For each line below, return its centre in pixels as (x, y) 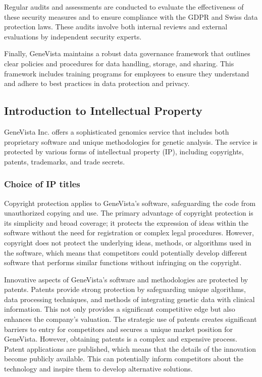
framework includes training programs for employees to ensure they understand (127, 73)
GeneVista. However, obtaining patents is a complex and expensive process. (121, 339)
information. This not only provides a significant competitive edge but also (120, 309)
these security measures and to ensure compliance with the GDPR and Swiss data (131, 16)
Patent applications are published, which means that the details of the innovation (130, 348)
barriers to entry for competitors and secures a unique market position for (119, 329)
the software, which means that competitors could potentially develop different (126, 252)
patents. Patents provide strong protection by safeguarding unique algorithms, (125, 289)
